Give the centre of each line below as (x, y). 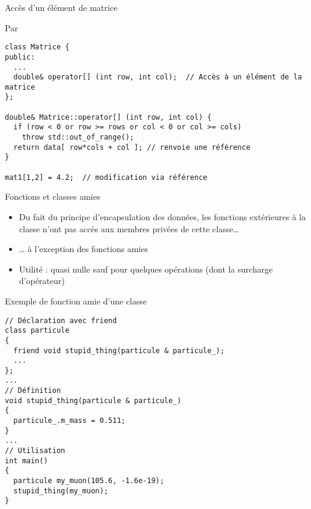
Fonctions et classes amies (53, 196)
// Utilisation (35, 451)
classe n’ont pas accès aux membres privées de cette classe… (129, 228)
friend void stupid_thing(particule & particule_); (119, 350)
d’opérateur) (42, 281)
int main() (26, 461)
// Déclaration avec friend (61, 320)
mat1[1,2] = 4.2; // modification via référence (106, 177)
